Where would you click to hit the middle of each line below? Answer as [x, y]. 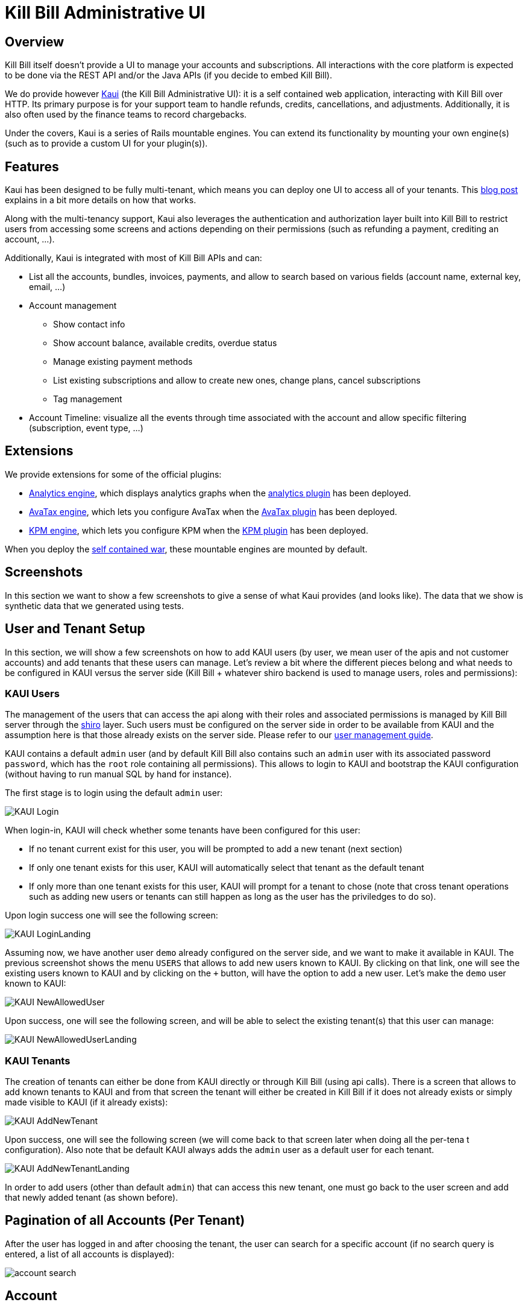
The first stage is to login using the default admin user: [114, 793]
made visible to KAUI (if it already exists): [86, 1102]
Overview [35, 42]
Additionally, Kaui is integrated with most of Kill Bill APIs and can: [134, 258]
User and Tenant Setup [75, 629]
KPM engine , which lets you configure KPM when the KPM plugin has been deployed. [199, 530]
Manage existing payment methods [123, 362]
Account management [73, 306]
